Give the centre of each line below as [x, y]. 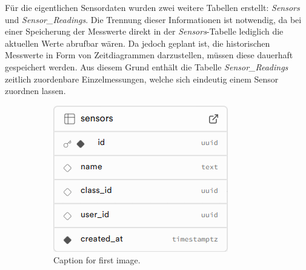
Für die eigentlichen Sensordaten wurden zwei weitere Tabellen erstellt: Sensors [152, 7]
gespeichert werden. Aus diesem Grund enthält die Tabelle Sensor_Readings [147, 66]
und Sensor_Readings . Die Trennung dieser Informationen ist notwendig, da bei [153, 19]
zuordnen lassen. [35, 91]
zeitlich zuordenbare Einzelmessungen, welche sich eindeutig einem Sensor [142, 79]
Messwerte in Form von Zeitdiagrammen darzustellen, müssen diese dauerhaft [149, 55]
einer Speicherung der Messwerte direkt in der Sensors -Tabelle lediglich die [144, 31]
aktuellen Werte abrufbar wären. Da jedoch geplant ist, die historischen [138, 43]
